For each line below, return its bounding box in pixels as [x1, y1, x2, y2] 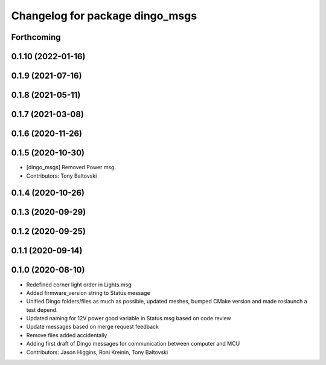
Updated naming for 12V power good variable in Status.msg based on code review [26, 315, 232, 322]
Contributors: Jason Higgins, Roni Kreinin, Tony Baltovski [26, 348, 168, 356]
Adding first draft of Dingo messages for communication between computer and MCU [26, 340, 240, 347]
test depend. [26, 306, 58, 314]
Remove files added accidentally [26, 331, 107, 338]
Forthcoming [11, 32, 61, 42]
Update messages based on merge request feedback [26, 323, 159, 331]
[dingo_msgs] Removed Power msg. [26, 164, 117, 171]
